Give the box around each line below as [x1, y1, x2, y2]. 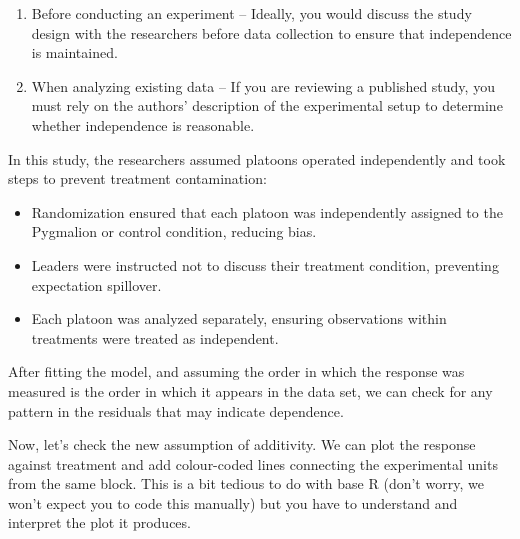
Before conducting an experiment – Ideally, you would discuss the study [31, 3, 472, 23]
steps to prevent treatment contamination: [8, 168, 267, 189]
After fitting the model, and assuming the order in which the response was [8, 361, 465, 382]
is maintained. [31, 42, 118, 63]
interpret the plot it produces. [8, 512, 191, 533]
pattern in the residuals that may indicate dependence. [8, 400, 344, 421]
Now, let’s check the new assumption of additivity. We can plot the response [8, 434, 476, 455]
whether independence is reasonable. [31, 114, 255, 135]
